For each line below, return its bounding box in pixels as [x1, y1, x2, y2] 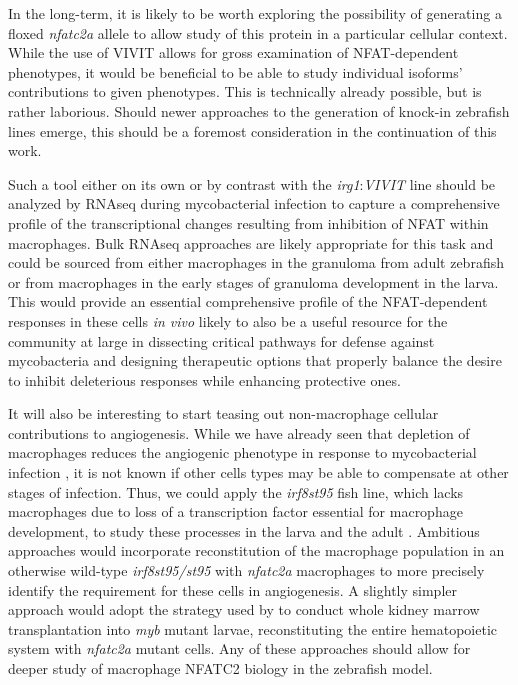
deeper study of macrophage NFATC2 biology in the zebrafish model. [8, 658, 433, 678]
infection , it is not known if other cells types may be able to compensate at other [8, 462, 509, 483]
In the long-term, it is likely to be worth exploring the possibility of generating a [8, 3, 502, 23]
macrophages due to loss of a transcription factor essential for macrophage [8, 501, 463, 522]
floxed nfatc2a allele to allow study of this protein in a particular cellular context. [8, 22, 508, 43]
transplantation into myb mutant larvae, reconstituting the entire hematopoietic [8, 618, 497, 639]
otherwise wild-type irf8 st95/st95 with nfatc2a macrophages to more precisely [8, 560, 485, 581]
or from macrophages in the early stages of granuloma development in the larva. [8, 271, 499, 292]
